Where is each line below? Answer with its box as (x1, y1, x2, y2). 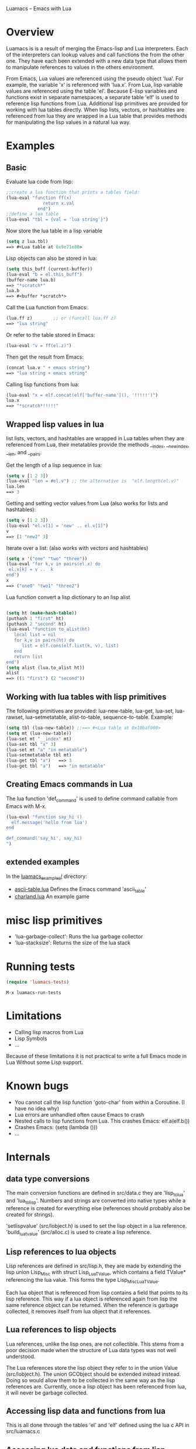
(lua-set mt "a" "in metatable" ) (6, 747, 88, 753)
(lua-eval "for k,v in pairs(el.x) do (6, 561, 101, 567)
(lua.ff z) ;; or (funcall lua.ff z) (6, 315, 116, 322)
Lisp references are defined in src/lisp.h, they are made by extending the (6, 1262, 181, 1269)
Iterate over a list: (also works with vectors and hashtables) (6, 544, 149, 551)
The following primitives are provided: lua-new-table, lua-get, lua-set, (6, 707, 174, 715)
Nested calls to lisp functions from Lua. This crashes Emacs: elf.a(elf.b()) (14, 1117, 190, 1124)
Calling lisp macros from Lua (14, 1029, 84, 1036)
